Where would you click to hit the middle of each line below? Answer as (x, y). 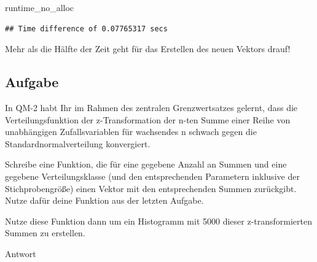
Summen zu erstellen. (45, 233)
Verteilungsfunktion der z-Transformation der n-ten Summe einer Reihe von (148, 119)
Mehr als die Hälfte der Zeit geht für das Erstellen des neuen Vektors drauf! (148, 49)
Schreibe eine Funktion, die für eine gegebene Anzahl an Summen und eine (146, 164)
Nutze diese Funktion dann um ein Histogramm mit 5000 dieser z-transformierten (159, 221)
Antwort (21, 253)
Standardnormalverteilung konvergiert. (78, 143)
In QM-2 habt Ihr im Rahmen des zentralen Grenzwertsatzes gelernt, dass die (151, 107)
